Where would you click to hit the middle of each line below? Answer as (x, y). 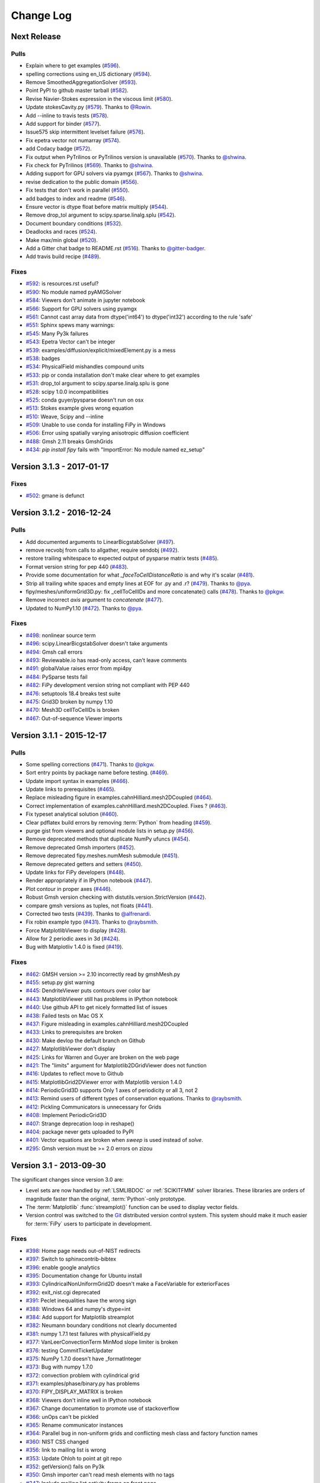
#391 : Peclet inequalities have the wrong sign (81, 1301)
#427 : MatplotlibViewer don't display (71, 1049)
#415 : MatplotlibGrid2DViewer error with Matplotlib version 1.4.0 (104, 1082)
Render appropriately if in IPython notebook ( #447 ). (89, 880)
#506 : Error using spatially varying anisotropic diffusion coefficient (107, 433)
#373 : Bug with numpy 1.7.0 (59, 1367)
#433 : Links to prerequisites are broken (74, 1032)
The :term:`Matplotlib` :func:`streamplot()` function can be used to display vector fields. (132, 1207)
